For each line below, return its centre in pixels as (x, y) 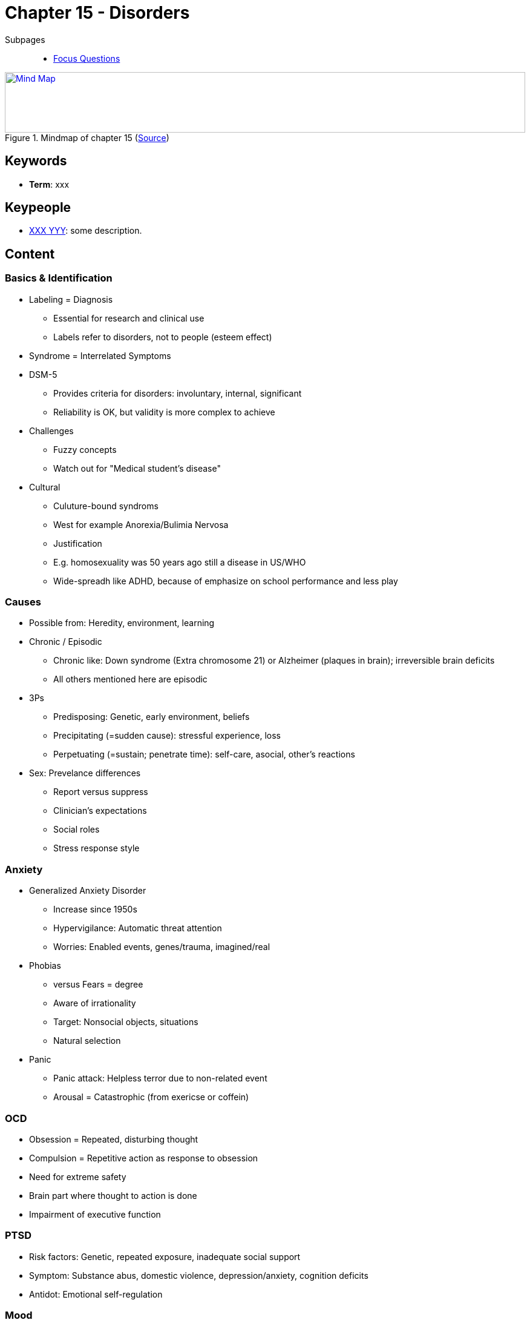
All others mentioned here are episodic (130, 679)
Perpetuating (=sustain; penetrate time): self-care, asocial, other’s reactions (204, 754)
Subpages (25, 39)
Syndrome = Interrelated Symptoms (100, 355)
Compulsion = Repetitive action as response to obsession (144, 1158)
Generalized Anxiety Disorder (88, 891)
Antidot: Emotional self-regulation (96, 1294)
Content (30, 254)
